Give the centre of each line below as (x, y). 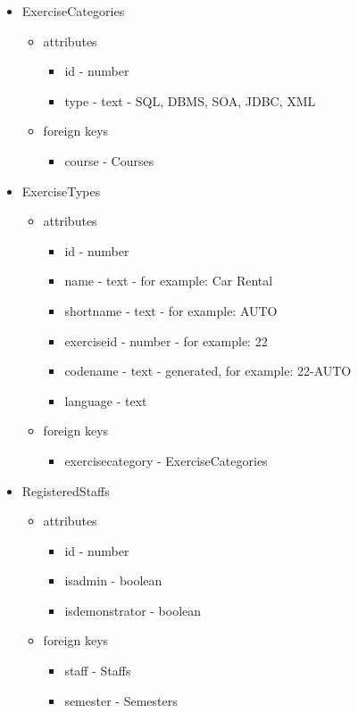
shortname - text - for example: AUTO (171, 310)
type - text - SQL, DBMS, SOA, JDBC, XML (190, 100)
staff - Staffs (98, 671)
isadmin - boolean (113, 580)
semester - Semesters (121, 700)
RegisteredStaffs (66, 490)
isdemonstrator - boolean (133, 610)
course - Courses (109, 160)
